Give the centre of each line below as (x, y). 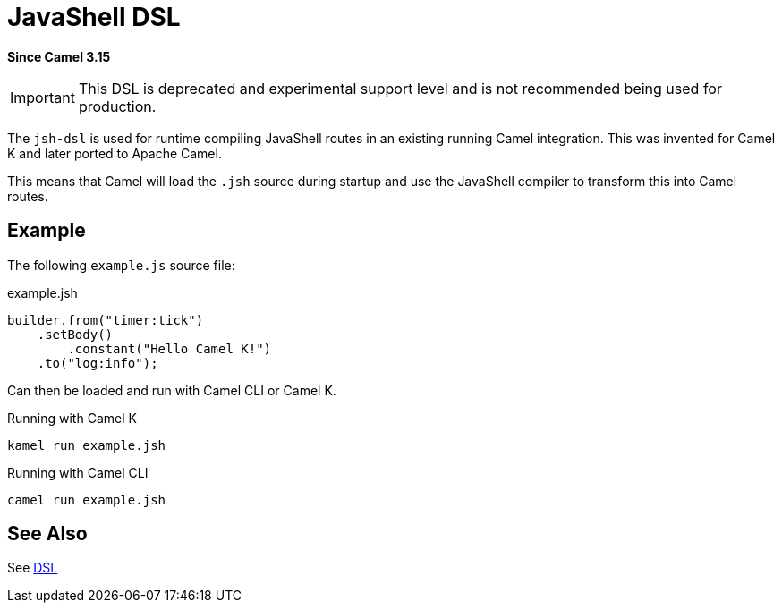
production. (117, 106)
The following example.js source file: (121, 265)
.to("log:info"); (98, 363)
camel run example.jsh (87, 500)
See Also (47, 534)
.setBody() (75, 334)
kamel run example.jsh (87, 445)
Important (42, 97)
